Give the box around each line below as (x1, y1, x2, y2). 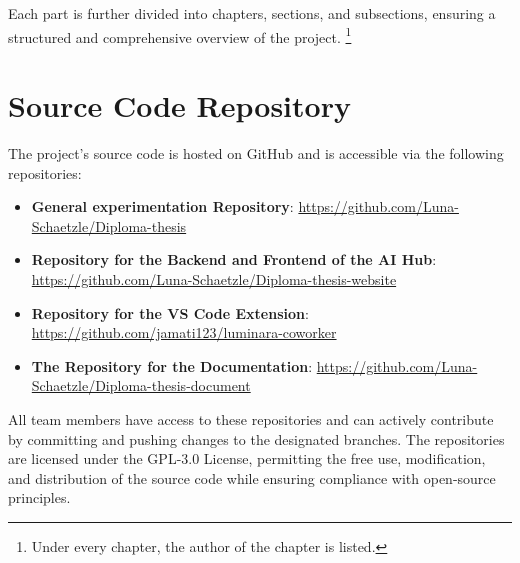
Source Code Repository (8, 85, 351, 126)
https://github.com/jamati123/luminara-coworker (31, 322, 337, 343)
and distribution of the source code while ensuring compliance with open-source (8, 467, 496, 488)
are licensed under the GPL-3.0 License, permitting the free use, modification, (8, 448, 486, 469)
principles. (8, 487, 71, 508)
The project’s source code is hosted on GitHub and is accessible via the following (8, 142, 504, 163)
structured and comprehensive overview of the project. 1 (8, 23, 352, 47)
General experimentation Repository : (31, 196, 294, 217)
